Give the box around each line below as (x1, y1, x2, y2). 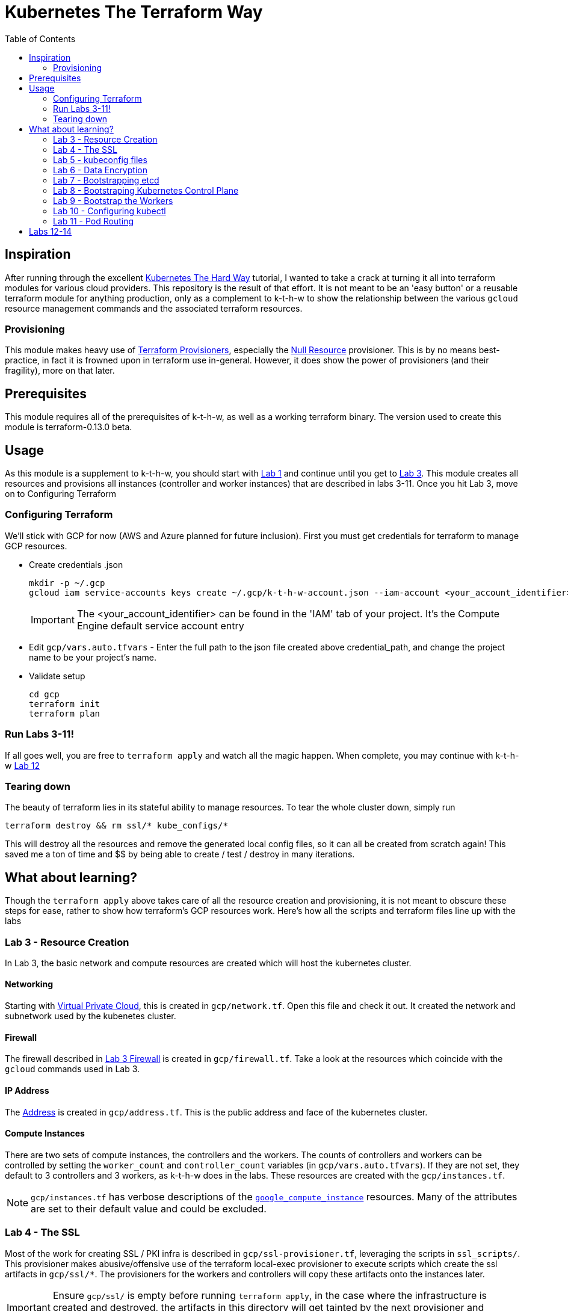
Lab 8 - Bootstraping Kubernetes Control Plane (53, 185, 239, 196)
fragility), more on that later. (5, 365, 115, 376)
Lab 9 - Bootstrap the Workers (53, 195, 173, 206)
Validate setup (29, 670, 85, 681)
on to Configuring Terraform (5, 489, 116, 499)
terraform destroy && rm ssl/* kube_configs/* (5, 821, 228, 831)
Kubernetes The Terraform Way (5, 2, 263, 22)
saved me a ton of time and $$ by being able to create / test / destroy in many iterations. (5, 849, 355, 860)
